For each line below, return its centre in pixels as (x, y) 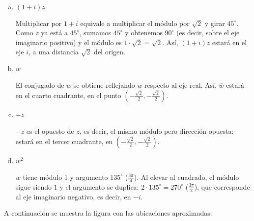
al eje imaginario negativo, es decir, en (73, 196)
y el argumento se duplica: (99, 186)
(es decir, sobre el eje (208, 33)
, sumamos (95, 33)
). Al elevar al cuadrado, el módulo (186, 177)
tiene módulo (42, 177)
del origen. (110, 52)
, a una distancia (54, 52)
